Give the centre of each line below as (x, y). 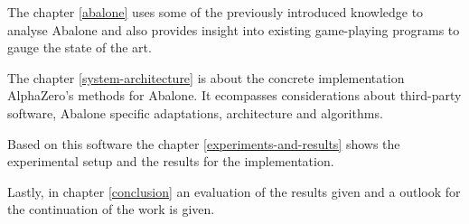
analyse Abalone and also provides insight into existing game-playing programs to (234, 29)
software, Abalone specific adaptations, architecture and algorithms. (195, 112)
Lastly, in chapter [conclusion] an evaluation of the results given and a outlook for (234, 191)
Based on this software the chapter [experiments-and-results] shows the (204, 143)
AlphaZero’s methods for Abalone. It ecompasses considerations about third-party (234, 95)
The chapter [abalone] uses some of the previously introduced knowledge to (216, 12)
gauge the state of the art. (80, 47)
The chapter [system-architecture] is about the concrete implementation (206, 77)
